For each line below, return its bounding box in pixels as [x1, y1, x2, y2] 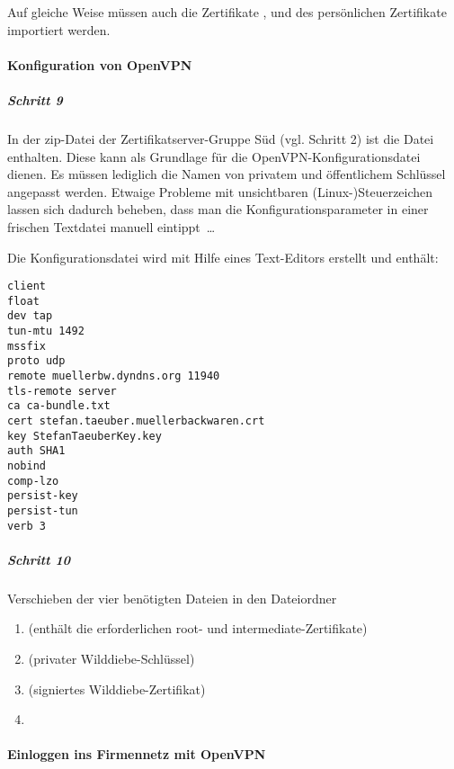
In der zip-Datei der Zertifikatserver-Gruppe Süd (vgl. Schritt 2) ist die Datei [7, 129, 434, 148]
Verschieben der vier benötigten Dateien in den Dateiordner [7, 588, 337, 607]
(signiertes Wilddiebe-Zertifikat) [28, 679, 206, 698]
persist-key [7, 489, 78, 503]
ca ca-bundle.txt [7, 399, 111, 413]
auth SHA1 [7, 444, 66, 458]
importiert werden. [7, 20, 111, 39]
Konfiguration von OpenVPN [7, 55, 192, 74]
